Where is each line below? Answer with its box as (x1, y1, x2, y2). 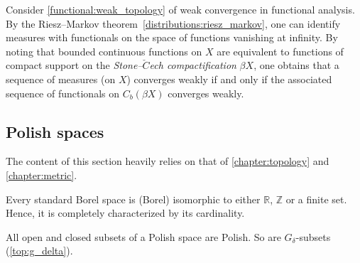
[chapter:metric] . (6, 167, 77, 182)
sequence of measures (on (6, 71, 116, 86)
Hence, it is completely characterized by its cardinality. (6, 205, 245, 220)
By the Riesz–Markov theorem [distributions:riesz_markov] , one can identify (6, 16, 341, 31)
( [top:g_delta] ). (6, 243, 73, 258)
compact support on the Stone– (6, 58, 143, 73)
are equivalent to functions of (217, 43, 344, 58)
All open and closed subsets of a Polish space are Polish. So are (6, 229, 281, 244)
